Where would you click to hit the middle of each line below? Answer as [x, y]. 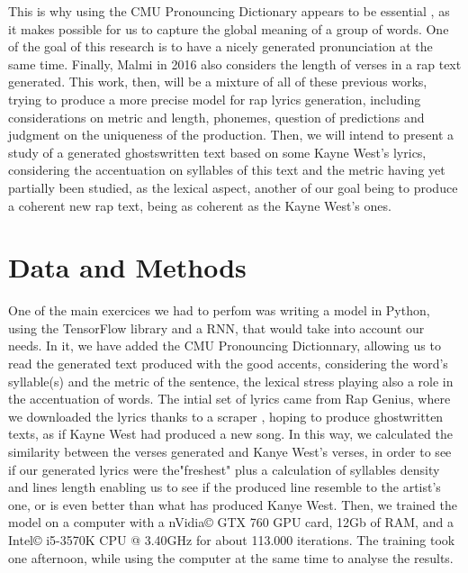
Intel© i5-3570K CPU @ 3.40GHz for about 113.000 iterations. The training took [232, 539]
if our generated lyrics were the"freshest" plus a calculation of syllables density [224, 469]
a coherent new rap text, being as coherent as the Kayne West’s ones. [200, 205]
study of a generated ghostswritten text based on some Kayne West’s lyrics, [217, 152]
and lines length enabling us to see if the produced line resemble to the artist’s [225, 487]
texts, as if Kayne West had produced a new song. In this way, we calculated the [230, 434]
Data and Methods [127, 267]
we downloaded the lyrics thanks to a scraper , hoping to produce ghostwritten [226, 416]
